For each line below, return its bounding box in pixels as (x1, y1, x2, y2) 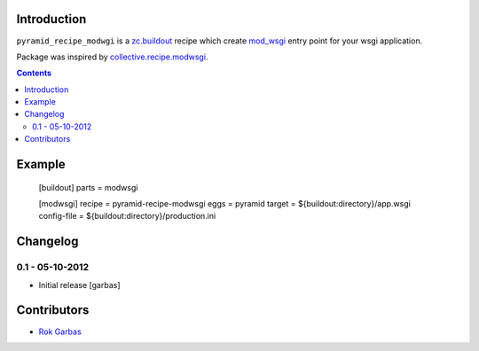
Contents (16, 67, 52, 79)
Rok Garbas (38, 326, 82, 337)
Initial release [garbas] (38, 279, 121, 290)
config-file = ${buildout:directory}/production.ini (38, 211, 216, 222)
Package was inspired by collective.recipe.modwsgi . (16, 51, 208, 62)
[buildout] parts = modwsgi (38, 182, 138, 192)
